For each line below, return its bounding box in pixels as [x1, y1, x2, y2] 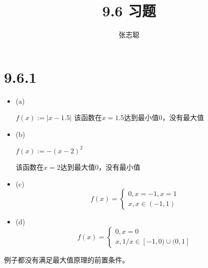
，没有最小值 [98, 161, 140, 172]
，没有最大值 [162, 112, 204, 123]
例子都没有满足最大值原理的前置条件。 [4, 254, 129, 265]
